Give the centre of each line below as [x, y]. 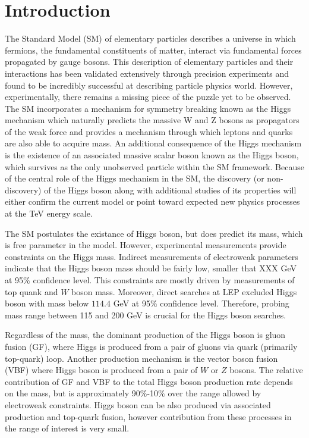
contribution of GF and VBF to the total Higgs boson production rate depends [149, 381]
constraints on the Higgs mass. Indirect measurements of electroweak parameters [152, 256]
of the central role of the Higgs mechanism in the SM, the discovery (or [135, 178]
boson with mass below [47, 303]
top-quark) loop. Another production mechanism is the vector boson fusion [141, 358]
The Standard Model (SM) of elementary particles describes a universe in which [150, 38]
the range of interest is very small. [67, 428]
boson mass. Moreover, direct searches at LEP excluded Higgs [184, 291]
